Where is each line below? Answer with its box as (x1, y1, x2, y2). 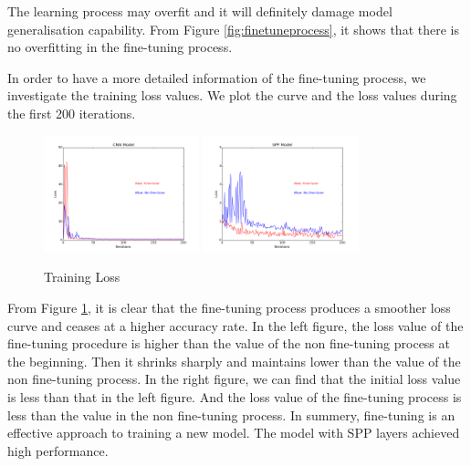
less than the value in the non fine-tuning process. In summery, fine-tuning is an (7, 405, 455, 424)
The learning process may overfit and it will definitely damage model (7, 2, 392, 20)
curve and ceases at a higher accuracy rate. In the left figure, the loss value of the (7, 316, 464, 335)
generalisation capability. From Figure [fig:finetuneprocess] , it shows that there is (7, 19, 459, 38)
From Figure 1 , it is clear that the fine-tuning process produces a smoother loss (7, 297, 451, 316)
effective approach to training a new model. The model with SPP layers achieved (7, 423, 460, 442)
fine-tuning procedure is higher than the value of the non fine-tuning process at (7, 334, 450, 353)
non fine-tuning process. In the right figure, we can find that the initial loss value (7, 369, 461, 388)
